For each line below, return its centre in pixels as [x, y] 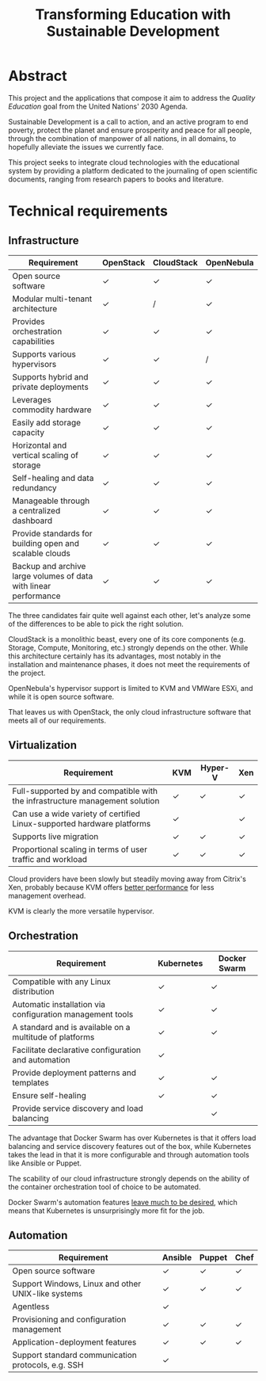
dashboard [32, 521]
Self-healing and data [53, 478]
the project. [27, 673]
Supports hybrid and [50, 376]
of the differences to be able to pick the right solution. [96, 624]
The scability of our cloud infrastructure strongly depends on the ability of [129, 1178]
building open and [46, 543]
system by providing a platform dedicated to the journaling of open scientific [133, 170]
